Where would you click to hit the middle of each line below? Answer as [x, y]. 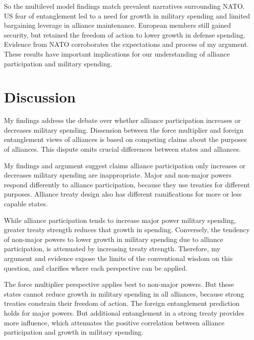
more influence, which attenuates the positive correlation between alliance [114, 322]
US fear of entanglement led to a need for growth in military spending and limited [127, 15]
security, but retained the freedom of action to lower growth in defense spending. [125, 34]
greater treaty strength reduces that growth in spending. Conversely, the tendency [127, 230]
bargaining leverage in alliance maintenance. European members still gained [117, 25]
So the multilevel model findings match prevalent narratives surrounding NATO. [124, 6]
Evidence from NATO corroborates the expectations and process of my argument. [127, 44]
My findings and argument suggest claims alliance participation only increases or [125, 165]
